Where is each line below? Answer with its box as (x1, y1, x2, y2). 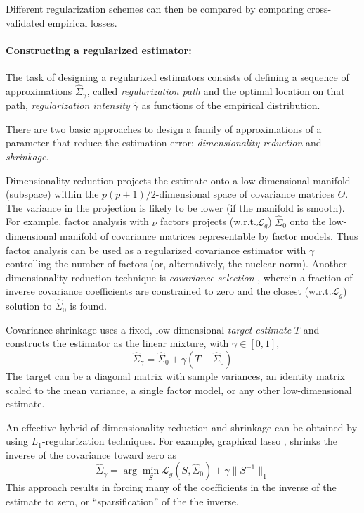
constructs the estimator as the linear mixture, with (6, 336, 229, 350)
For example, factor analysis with (6, 214, 149, 229)
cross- (306, 1, 332, 15)
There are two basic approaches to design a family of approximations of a (6, 121, 322, 136)
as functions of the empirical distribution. (141, 98, 320, 113)
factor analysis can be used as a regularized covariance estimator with (6, 242, 306, 257)
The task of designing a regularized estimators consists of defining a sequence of (6, 69, 349, 84)
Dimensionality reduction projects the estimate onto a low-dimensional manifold (6, 172, 351, 187)
